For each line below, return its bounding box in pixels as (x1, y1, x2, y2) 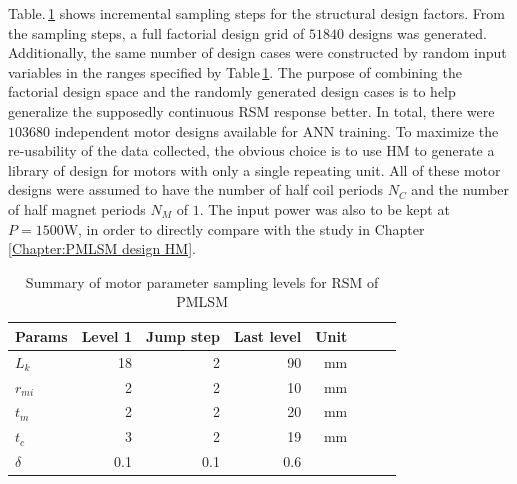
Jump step (146, 325, 220, 346)
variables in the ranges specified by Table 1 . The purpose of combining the (8, 61, 462, 82)
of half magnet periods (8, 198, 146, 219)
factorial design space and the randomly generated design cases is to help (8, 81, 456, 102)
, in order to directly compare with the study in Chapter (78, 218, 425, 239)
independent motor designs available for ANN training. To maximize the (54, 120, 499, 141)
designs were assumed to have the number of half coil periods (8, 179, 383, 200)
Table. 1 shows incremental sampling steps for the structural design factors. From (8, 3, 505, 23)
